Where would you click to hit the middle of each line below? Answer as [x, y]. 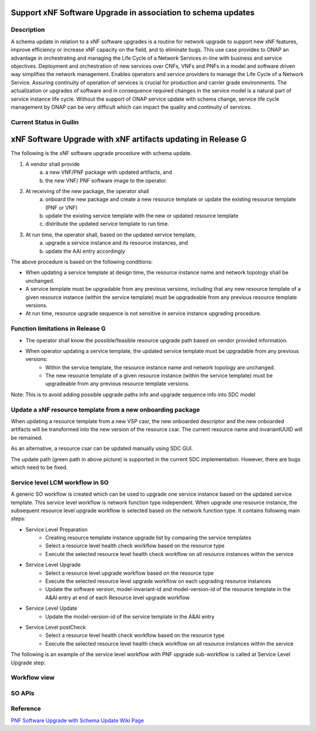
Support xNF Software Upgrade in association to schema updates [133, 13]
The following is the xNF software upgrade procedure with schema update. [101, 153]
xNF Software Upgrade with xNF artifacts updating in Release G [129, 140]
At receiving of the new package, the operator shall [87, 191]
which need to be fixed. [39, 467]
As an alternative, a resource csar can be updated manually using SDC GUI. [102, 448]
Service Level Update [51, 608]
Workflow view [33, 678]
